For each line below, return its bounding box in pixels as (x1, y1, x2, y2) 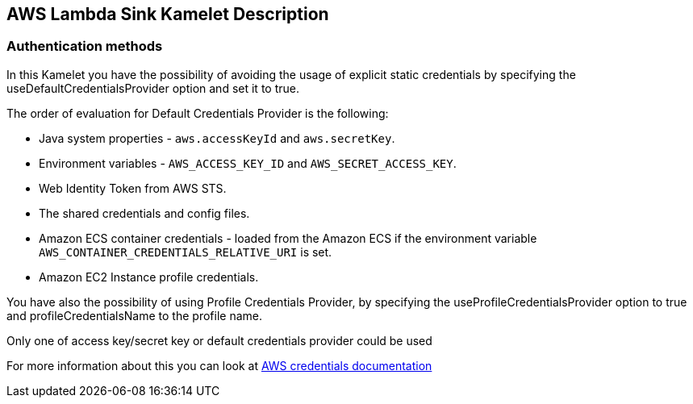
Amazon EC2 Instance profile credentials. (39, 269, 259, 284)
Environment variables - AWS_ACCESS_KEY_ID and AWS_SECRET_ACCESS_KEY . (39, 156, 457, 170)
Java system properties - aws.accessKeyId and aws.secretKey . (39, 131, 395, 145)
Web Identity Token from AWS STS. (39, 181, 227, 195)
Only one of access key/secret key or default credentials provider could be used (6, 333, 432, 348)
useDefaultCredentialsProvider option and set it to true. (6, 81, 299, 95)
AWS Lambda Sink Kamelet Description (6, 4, 329, 24)
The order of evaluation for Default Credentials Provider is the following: (6, 106, 389, 120)
